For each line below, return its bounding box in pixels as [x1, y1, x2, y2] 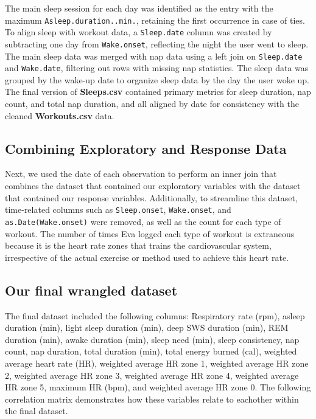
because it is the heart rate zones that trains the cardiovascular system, [5, 239, 272, 252]
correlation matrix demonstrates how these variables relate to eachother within [5, 392, 299, 405]
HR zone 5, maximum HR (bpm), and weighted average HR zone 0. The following [5, 381, 311, 393]
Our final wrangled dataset [5, 280, 178, 299]
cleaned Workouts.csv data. [5, 109, 114, 122]
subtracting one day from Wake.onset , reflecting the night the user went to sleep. [5, 37, 309, 50]
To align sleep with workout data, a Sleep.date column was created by [5, 26, 272, 38]
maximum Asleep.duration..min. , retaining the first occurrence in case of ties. [5, 13, 305, 26]
